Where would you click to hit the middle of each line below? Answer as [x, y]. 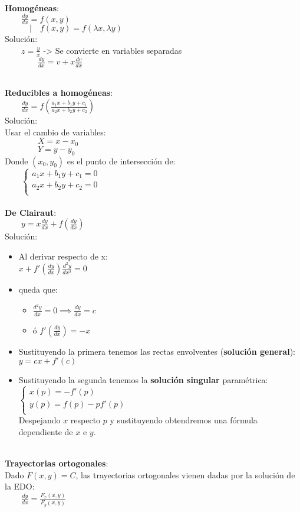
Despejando [39, 420]
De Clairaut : [31, 212]
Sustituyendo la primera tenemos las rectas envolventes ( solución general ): [157, 351]
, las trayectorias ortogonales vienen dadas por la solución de [185, 474]
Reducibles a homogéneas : [59, 93]
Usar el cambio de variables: [55, 132]
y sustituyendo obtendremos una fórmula [184, 420]
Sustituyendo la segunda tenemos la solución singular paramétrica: [143, 380]
